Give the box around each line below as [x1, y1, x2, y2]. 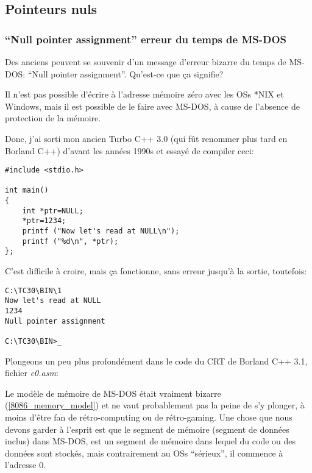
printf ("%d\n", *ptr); [22, 237, 119, 246]
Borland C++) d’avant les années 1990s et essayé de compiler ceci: [5, 144, 254, 157]
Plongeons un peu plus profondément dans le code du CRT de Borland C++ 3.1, [5, 354, 308, 367]
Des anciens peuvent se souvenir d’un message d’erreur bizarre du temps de [5, 55, 286, 68]
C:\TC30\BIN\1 [5, 286, 62, 295]
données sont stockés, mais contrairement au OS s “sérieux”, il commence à [5, 446, 283, 459]
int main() [5, 186, 49, 195]
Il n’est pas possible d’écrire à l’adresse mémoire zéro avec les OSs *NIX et [5, 88, 285, 101]
